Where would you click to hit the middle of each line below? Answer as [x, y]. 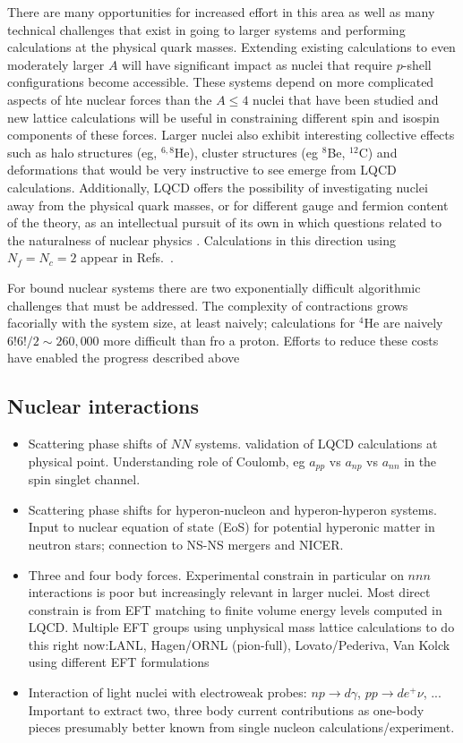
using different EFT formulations [119, 662]
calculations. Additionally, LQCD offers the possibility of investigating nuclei [218, 187]
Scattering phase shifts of [98, 444]
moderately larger [56, 64]
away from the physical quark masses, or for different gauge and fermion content [228, 205]
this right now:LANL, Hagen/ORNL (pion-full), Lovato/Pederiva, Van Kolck [239, 644]
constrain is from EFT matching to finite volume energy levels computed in [235, 609]
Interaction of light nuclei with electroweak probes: [167, 692]
